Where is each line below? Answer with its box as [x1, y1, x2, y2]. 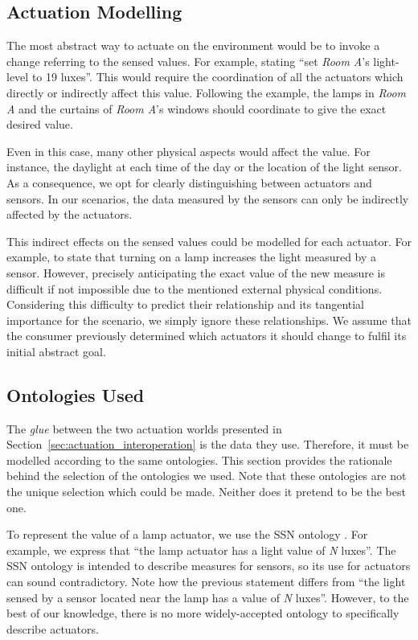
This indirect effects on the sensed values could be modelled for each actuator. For [6, 232, 412, 249]
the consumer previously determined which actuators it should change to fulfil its [6, 327, 407, 344]
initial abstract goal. [6, 343, 106, 359]
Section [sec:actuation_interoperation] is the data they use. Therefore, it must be [6, 436, 409, 453]
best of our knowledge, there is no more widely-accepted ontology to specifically [6, 605, 400, 622]
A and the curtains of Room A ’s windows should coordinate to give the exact [6, 100, 387, 117]
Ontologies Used [6, 382, 145, 407]
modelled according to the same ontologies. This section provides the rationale [6, 451, 392, 468]
